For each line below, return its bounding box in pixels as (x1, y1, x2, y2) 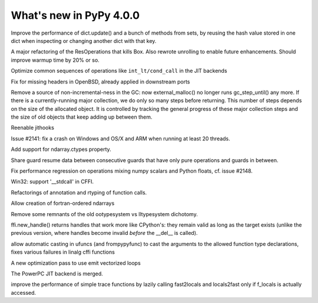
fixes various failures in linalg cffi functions (11, 248, 115, 255)
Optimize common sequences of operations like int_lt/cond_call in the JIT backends (11, 68, 227, 75)
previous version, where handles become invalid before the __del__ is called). (11, 230, 198, 237)
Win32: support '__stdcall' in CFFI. (11, 178, 94, 185)
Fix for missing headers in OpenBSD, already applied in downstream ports (11, 78, 190, 85)
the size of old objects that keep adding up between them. (11, 113, 153, 120)
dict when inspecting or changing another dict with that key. (11, 37, 157, 44)
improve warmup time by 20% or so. (11, 56, 100, 63)
